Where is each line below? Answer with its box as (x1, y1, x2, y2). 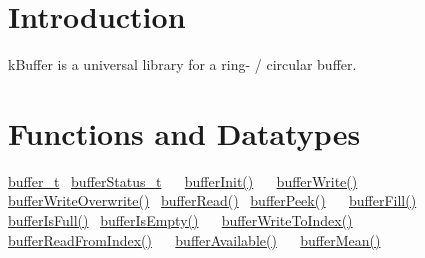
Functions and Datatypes (8, 112, 361, 153)
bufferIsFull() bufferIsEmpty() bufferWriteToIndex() (8, 210, 353, 231)
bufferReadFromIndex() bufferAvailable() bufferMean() (8, 229, 381, 250)
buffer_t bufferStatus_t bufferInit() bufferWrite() (8, 170, 358, 191)
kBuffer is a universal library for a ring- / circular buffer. (8, 54, 357, 75)
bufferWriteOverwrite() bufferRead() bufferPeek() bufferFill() (8, 190, 417, 211)
